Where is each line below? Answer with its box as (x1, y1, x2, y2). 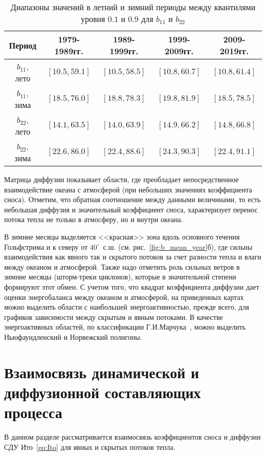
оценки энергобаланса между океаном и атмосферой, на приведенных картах (4, 291, 244, 302)
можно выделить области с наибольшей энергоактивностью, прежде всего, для (4, 301, 250, 312)
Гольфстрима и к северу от (4, 241, 88, 252)
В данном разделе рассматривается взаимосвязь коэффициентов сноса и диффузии (4, 431, 261, 442)
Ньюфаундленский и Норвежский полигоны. (4, 331, 142, 342)
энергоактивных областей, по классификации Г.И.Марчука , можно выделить (4, 321, 246, 332)
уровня (80, 13, 105, 25)
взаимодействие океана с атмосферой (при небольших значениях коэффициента (4, 184, 252, 194)
